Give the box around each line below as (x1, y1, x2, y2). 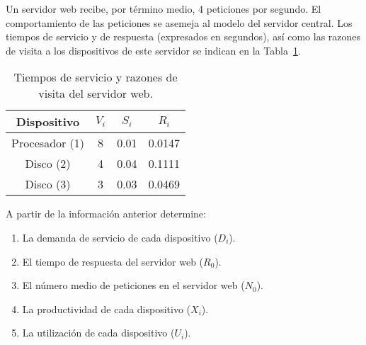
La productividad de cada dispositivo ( (22, 301, 191, 316)
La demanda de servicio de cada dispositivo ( (22, 230, 218, 244)
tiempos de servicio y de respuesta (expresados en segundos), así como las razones (6, 29, 361, 44)
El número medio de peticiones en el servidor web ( (22, 278, 245, 293)
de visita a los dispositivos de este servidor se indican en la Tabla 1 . (6, 43, 301, 57)
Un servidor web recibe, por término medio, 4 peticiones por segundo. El (6, 1, 321, 16)
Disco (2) (25, 155, 71, 172)
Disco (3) (25, 176, 71, 193)
